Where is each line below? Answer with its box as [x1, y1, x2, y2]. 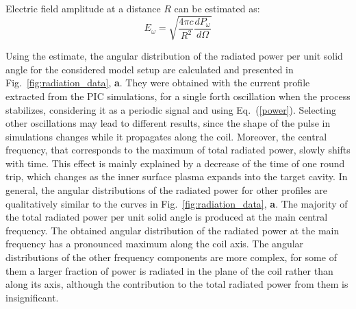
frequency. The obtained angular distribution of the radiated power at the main [5, 223, 340, 237]
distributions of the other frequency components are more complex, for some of [5, 250, 337, 264]
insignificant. [5, 290, 59, 304]
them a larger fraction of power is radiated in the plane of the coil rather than [5, 263, 333, 277]
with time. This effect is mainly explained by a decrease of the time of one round [5, 156, 345, 170]
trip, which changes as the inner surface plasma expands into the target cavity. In [5, 169, 348, 184]
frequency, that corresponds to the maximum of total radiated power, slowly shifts [5, 143, 351, 157]
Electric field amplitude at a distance [5, 1, 161, 15]
